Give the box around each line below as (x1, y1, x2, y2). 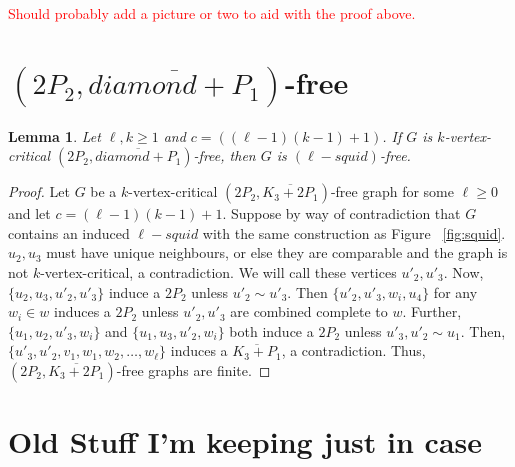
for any (433, 281, 478, 302)
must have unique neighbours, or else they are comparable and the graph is (46, 242, 508, 263)
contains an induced (8, 222, 130, 243)
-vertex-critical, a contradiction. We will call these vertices (40, 261, 397, 282)
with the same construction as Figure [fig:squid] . (202, 222, 506, 243)
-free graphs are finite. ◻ (116, 359, 271, 380)
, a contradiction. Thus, (281, 340, 426, 361)
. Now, (443, 261, 484, 282)
